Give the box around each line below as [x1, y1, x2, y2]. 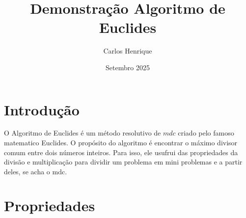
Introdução [4, 99, 80, 119]
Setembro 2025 [106, 62, 150, 72]
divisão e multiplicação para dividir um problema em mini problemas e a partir [4, 157, 243, 167]
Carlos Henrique [103, 46, 152, 56]
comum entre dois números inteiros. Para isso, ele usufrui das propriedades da [4, 147, 238, 157]
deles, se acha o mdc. [4, 166, 67, 176]
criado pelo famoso [178, 128, 234, 138]
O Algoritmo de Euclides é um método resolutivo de [4, 128, 161, 138]
